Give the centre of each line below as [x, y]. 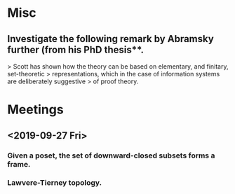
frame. [19, 164]
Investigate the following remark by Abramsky [110, 39]
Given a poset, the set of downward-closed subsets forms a [111, 155]
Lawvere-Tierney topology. [55, 183]
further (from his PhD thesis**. [76, 49]
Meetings [36, 110]
